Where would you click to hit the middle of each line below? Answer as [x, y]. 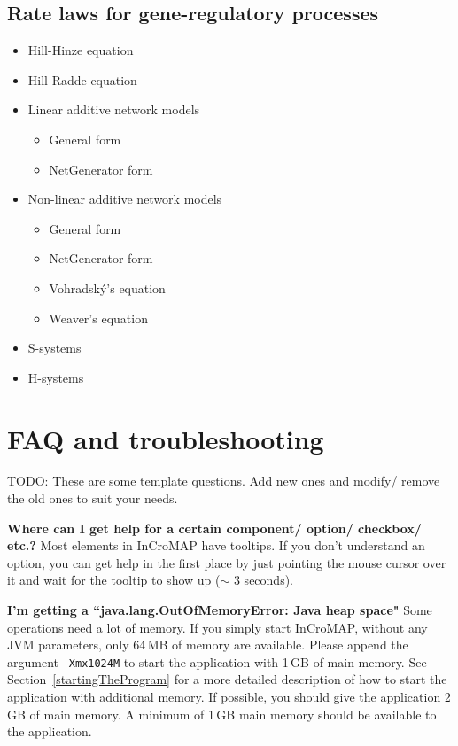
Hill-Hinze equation [81, 50]
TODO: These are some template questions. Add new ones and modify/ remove [224, 481]
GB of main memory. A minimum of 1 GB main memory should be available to [222, 714]
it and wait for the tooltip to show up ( [114, 580]
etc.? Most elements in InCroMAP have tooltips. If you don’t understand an [216, 545]
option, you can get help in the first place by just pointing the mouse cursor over [227, 562]
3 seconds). [263, 580]
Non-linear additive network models [125, 199]
